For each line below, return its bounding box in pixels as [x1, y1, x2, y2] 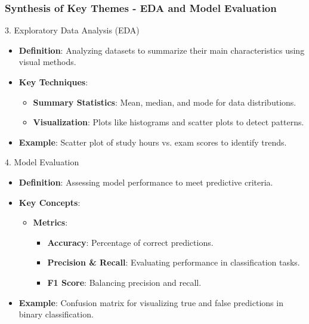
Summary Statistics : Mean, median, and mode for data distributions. [33, 95, 296, 108]
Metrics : [33, 216, 68, 229]
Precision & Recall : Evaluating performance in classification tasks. [47, 256, 300, 269]
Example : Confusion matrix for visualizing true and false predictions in [18, 296, 283, 308]
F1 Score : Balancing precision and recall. [47, 276, 202, 288]
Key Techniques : [18, 76, 88, 88]
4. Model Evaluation [5, 156, 79, 168]
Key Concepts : [18, 196, 81, 208]
